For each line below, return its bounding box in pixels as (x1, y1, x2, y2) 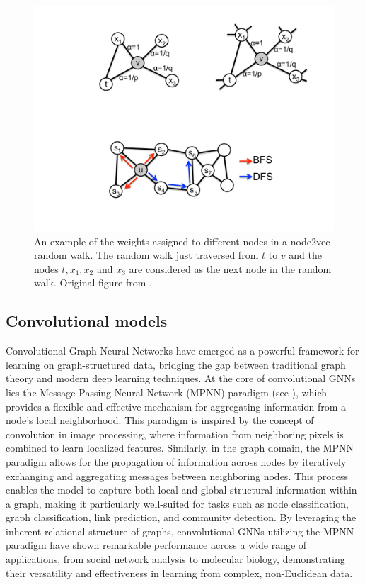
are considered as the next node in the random (129, 261, 332, 276)
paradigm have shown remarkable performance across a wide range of (6, 537, 307, 552)
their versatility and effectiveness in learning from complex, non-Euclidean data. (6, 565, 353, 580)
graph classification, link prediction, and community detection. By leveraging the (6, 510, 357, 525)
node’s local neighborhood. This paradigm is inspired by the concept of (6, 413, 314, 428)
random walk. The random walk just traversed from (34, 247, 259, 262)
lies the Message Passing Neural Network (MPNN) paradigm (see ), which (6, 384, 327, 399)
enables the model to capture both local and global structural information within (6, 482, 357, 497)
